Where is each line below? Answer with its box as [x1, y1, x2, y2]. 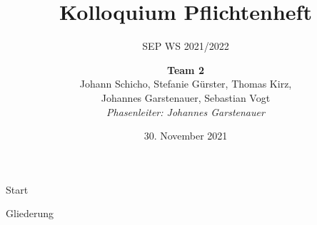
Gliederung [6, 206, 54, 221]
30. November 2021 [144, 128, 228, 143]
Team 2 [167, 62, 204, 77]
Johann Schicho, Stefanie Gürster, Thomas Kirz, [79, 76, 292, 91]
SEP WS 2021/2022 [142, 38, 229, 53]
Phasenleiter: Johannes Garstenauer [106, 104, 265, 119]
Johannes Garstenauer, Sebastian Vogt [101, 90, 271, 105]
